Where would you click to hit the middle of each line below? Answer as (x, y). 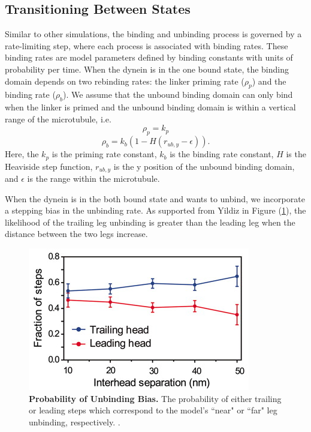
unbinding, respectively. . (75, 421)
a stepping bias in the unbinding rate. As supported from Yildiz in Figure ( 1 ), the (155, 210)
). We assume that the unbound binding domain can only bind (178, 94)
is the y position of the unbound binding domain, (204, 166)
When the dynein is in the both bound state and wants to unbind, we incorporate (155, 198)
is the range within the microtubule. (93, 178)
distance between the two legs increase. (76, 234)
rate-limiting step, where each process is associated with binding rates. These (147, 45)
